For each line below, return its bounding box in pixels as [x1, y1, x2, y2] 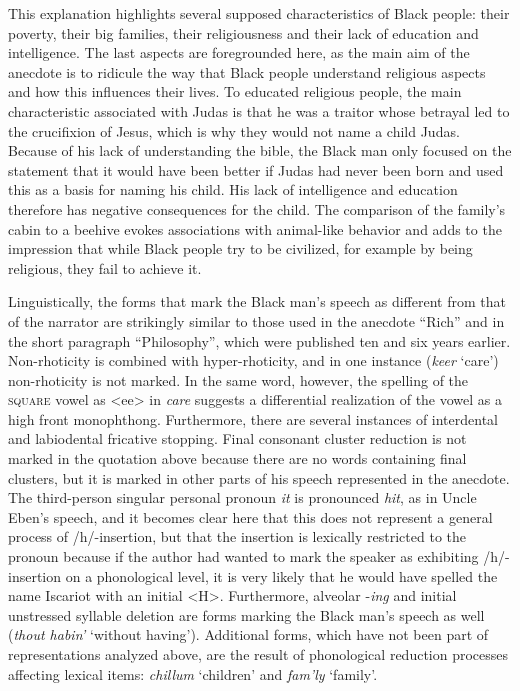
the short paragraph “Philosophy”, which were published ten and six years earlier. [8, 330, 511, 351]
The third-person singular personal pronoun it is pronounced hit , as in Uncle [8, 487, 477, 508]
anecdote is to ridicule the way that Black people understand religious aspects [8, 61, 486, 82]
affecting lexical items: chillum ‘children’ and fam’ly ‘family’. [8, 663, 378, 684]
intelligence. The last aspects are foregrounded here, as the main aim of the [8, 42, 470, 63]
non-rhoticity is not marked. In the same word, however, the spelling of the [8, 369, 469, 390]
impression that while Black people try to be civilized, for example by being [8, 238, 473, 259]
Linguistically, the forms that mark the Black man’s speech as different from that [8, 291, 506, 312]
